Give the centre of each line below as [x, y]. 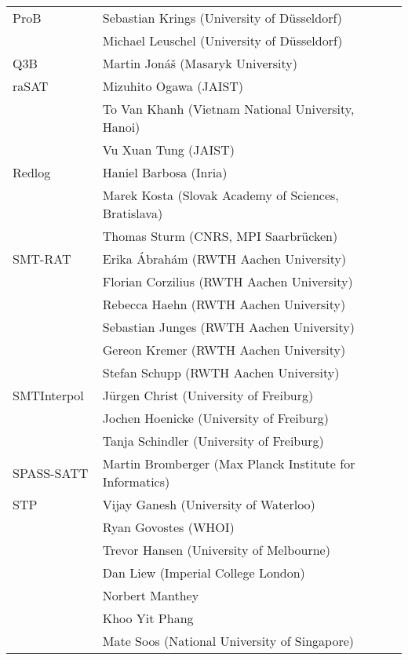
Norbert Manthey [151, 595]
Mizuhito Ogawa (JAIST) [173, 86]
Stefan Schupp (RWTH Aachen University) [221, 372]
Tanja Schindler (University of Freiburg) [213, 441]
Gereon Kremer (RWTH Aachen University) [224, 350]
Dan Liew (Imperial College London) [204, 572]
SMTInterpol [48, 395]
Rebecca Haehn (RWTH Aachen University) [224, 304]
